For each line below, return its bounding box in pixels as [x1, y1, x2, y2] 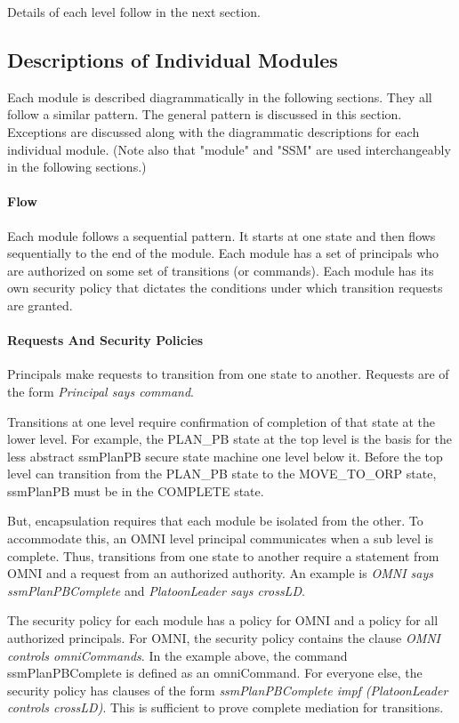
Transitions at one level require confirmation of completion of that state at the [7, 412, 436, 430]
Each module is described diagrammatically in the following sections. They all [7, 87, 432, 106]
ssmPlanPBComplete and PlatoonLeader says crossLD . [7, 581, 305, 599]
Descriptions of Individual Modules [7, 45, 338, 73]
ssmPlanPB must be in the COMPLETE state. [7, 481, 264, 500]
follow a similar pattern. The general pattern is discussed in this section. [7, 105, 402, 124]
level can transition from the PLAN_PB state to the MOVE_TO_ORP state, [7, 464, 437, 483]
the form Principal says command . [7, 382, 195, 400]
